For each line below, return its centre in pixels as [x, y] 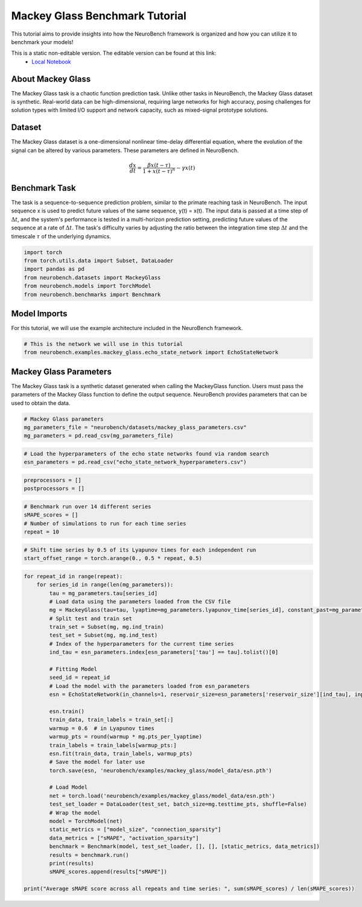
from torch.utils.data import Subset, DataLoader [99, 260]
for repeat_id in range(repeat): [73, 576]
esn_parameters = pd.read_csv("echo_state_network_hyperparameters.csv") [135, 462]
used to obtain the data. [41, 403]
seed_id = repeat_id [80, 678]
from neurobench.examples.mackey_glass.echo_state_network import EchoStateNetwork [151, 352]
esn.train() [67, 711]
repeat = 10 [42, 532]
